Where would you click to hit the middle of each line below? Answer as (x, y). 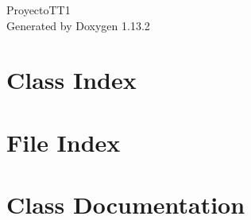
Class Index (71, 80)
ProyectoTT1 (39, 10)
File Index (64, 142)
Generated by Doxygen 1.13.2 (78, 25)
